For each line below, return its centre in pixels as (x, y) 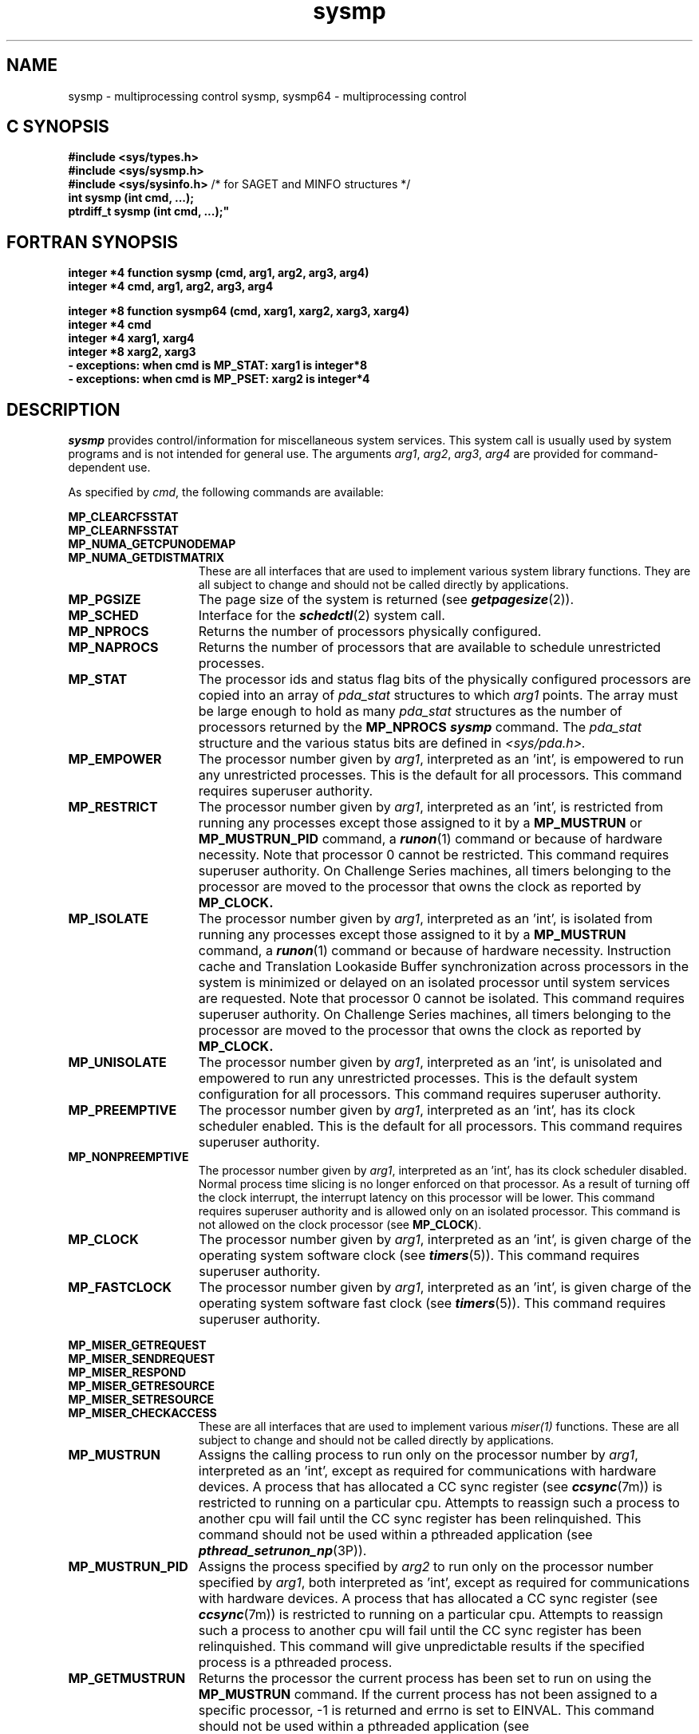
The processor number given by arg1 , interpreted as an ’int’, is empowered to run (441, 759)
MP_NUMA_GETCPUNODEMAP (152, 544)
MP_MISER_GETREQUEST (137, 1345)
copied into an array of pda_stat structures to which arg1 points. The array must (438, 695)
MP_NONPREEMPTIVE (128, 1157)
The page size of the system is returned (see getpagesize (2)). (386, 600)
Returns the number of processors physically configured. (370, 632)
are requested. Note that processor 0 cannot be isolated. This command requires (442, 999)
